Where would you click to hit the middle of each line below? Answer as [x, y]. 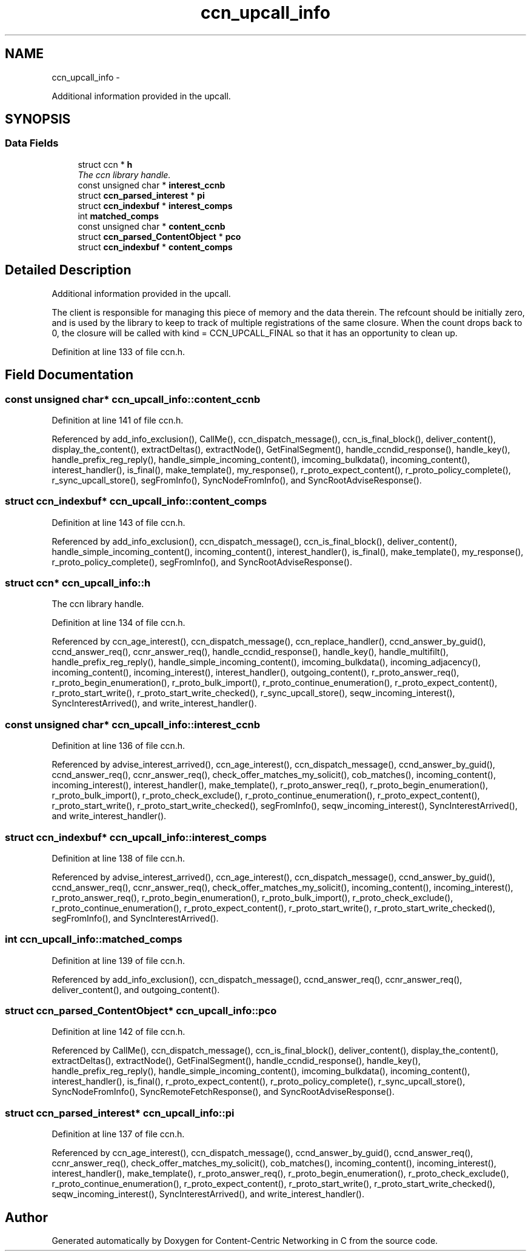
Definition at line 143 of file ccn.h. [119, 522]
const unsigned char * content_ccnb [152, 226]
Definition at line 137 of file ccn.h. [118, 1134]
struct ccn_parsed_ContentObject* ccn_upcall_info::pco [141, 1011]
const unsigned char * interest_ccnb [152, 185]
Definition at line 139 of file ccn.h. [119, 960]
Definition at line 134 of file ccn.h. [119, 623]
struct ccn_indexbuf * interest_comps [155, 205]
